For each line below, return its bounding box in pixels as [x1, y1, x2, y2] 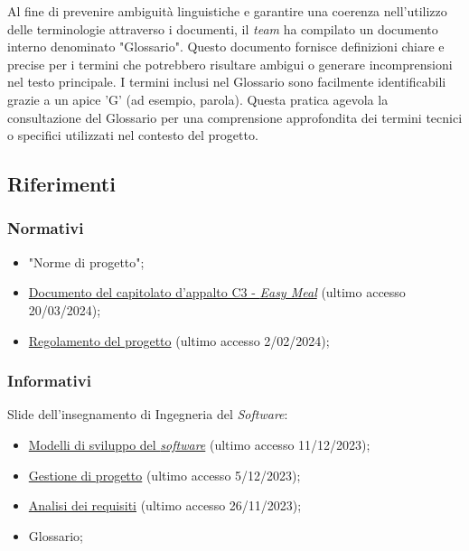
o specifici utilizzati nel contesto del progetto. [7, 126, 258, 145]
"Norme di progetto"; [28, 252, 145, 271]
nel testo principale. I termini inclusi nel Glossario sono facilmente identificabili [7, 72, 446, 91]
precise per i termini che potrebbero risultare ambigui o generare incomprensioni [7, 54, 453, 73]
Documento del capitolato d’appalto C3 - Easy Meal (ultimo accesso [28, 283, 406, 302]
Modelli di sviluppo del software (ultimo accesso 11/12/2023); [28, 434, 371, 453]
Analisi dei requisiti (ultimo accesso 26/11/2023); [28, 496, 302, 515]
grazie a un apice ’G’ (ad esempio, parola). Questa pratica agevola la [7, 89, 389, 108]
